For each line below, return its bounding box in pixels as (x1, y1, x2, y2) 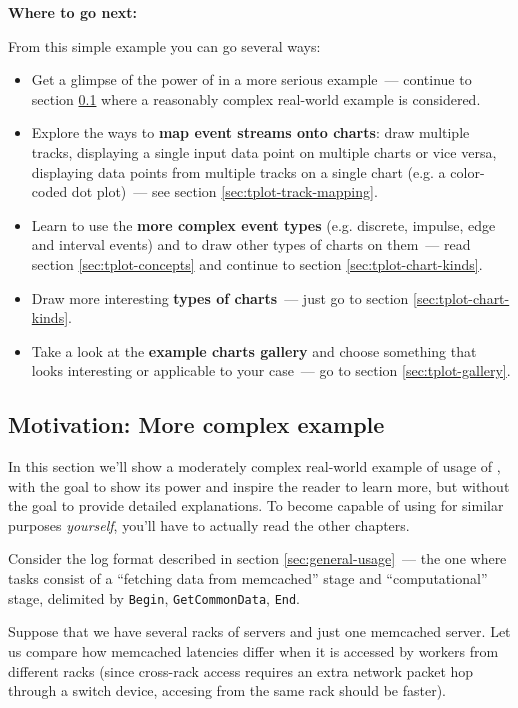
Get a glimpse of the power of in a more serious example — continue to (31, 69, 472, 90)
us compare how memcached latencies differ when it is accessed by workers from (8, 640, 499, 661)
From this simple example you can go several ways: (8, 35, 321, 56)
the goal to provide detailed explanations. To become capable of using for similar (8, 495, 504, 516)
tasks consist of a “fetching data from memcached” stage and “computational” (8, 568, 488, 589)
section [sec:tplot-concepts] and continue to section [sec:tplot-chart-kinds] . (31, 253, 483, 274)
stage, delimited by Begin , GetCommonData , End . (8, 587, 301, 608)
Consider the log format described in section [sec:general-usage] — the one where (8, 548, 507, 569)
